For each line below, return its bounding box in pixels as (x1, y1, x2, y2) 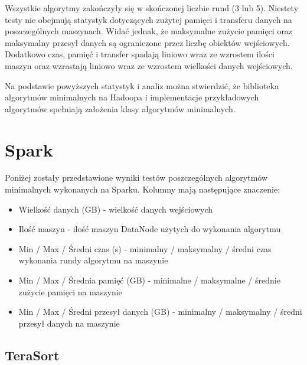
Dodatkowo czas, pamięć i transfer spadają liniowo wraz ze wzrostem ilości (5, 48, 275, 60)
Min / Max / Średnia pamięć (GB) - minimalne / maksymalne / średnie (18, 274, 280, 286)
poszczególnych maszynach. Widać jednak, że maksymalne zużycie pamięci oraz (5, 25, 293, 37)
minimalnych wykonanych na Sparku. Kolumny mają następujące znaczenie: (5, 183, 280, 195)
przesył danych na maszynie (18, 317, 120, 329)
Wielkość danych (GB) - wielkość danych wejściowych (18, 203, 213, 215)
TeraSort (5, 346, 60, 364)
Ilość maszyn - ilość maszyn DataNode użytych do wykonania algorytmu (18, 223, 281, 235)
